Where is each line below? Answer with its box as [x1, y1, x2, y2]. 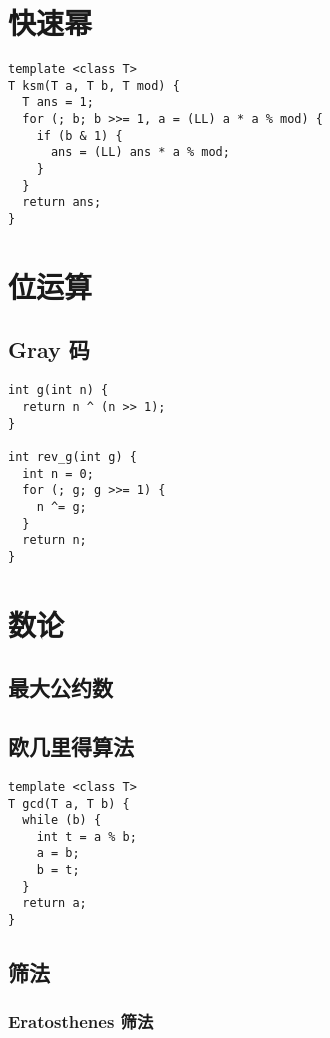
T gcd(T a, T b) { [8, 796, 130, 811]
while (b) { [22, 813, 102, 828]
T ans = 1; [22, 95, 94, 110]
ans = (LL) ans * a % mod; [50, 145, 230, 160]
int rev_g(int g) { [8, 449, 137, 464]
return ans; [22, 195, 102, 210]
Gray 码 [8, 334, 90, 365]
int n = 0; [22, 466, 94, 481]
